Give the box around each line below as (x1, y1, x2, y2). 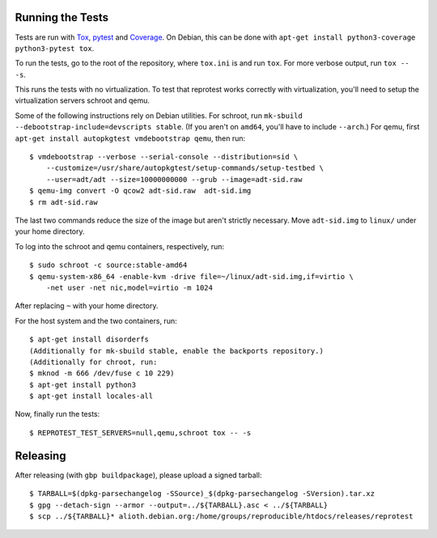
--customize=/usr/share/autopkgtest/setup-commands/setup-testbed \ (45, 163, 324, 173)
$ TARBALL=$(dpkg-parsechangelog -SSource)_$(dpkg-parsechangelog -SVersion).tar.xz (29, 489, 375, 498)
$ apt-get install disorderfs (29, 335, 150, 344)
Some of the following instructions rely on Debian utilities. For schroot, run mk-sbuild (15, 110, 303, 121)
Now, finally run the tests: (15, 409, 100, 419)
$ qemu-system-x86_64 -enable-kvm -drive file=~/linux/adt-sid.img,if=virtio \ (29, 272, 354, 281)
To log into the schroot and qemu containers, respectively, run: (15, 241, 225, 251)
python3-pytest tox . (15, 43, 95, 53)
